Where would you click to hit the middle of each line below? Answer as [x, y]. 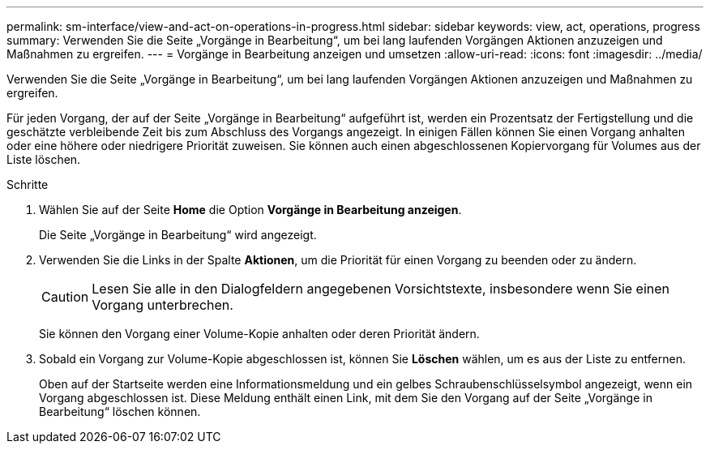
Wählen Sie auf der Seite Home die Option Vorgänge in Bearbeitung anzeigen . [250, 210]
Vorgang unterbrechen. [163, 305]
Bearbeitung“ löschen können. [120, 411]
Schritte [28, 184]
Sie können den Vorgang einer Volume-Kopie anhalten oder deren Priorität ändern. [259, 334]
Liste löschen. [44, 159]
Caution [65, 297]
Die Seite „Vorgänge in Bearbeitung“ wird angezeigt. [178, 235]
